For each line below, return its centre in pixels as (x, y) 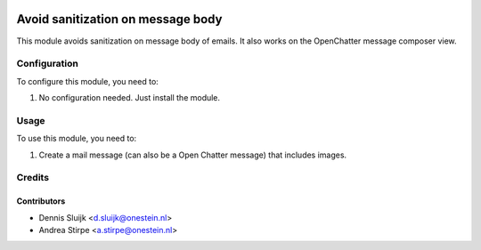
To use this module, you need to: (77, 139)
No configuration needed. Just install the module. (130, 98)
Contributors (41, 201)
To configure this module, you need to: (88, 81)
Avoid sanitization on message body (119, 19)
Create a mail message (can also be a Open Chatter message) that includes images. (193, 155)
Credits (33, 178)
